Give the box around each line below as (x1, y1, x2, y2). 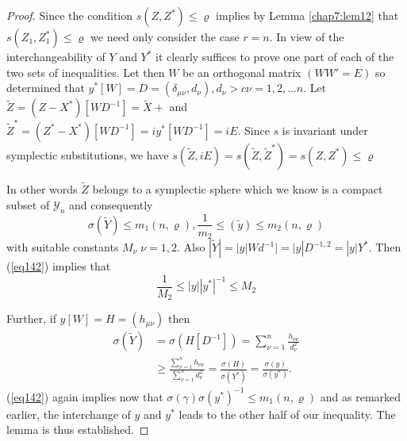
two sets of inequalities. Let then (6, 63, 165, 80)
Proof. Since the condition (6, 7, 133, 23)
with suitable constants (6, 239, 119, 255)
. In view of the (269, 29, 344, 44)
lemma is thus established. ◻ (6, 421, 149, 438)
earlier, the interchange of (6, 405, 131, 422)
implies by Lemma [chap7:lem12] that (216, 7, 399, 23)
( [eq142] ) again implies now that (6, 388, 163, 405)
